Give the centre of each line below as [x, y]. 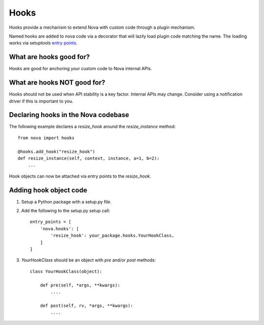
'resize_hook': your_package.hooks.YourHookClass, [112, 236]
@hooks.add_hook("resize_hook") [56, 152]
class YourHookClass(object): [66, 271]
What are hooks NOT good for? [57, 83]
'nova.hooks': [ [59, 229]
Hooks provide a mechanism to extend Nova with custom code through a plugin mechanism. [102, 27]
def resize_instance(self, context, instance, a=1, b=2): [89, 158]
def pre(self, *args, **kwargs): [80, 285]
